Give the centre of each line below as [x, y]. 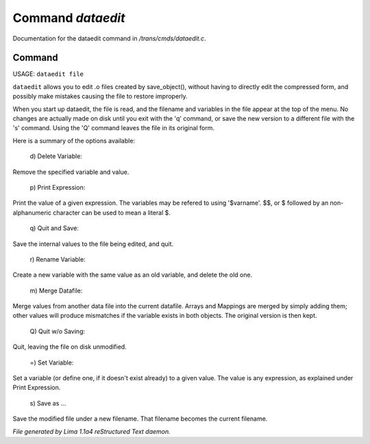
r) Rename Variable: [58, 259]
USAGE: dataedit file [48, 74]
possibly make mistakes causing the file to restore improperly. [100, 97]
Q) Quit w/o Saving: [58, 331]
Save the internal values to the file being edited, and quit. [93, 244]
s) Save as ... [48, 403]
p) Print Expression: [58, 187]
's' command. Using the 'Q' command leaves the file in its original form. [114, 128]
